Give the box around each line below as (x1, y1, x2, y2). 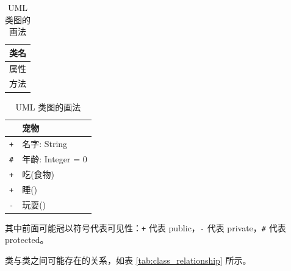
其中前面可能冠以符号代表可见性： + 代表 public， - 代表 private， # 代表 (5, 221, 286, 234)
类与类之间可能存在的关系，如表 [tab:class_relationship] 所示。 (5, 254, 251, 267)
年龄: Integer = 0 (22, 152, 87, 165)
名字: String (22, 137, 68, 150)
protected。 (5, 233, 49, 246)
